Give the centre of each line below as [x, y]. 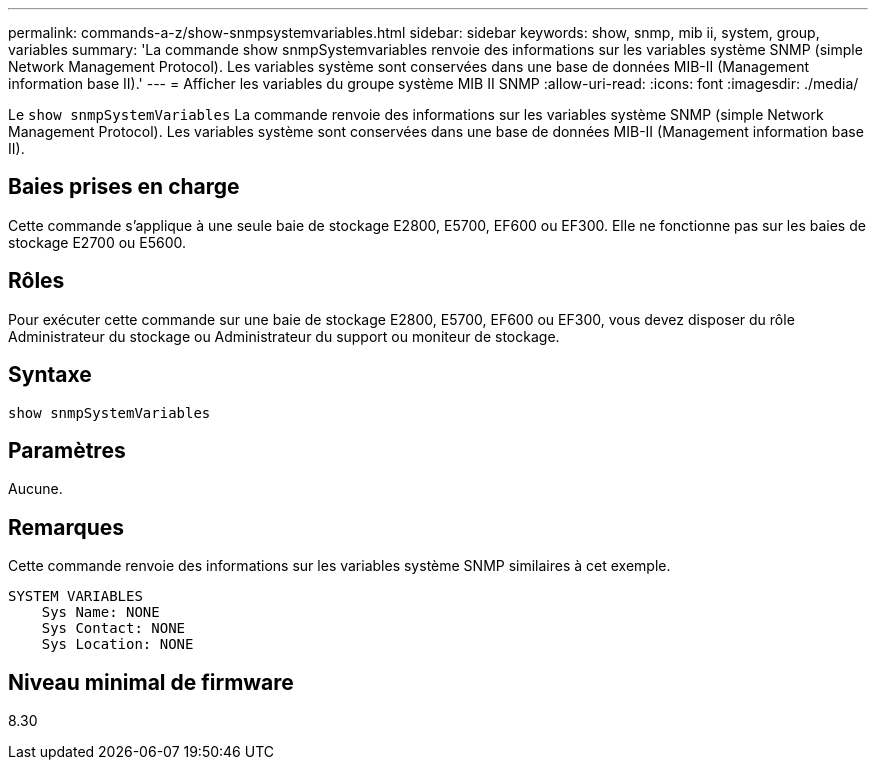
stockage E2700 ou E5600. [97, 242]
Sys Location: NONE [117, 644]
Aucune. [35, 489]
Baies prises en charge [124, 187]
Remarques [66, 527]
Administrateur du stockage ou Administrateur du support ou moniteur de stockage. [284, 336]
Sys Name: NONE [100, 612]
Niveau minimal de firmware [151, 682]
